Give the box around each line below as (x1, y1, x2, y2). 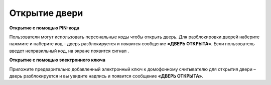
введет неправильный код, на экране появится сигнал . (9, 48, 129, 54)
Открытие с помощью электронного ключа (9, 57, 105, 63)
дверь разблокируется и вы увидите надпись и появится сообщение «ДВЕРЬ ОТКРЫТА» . (9, 73, 203, 79)
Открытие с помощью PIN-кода (9, 25, 80, 31)
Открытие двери (9, 7, 83, 18)
